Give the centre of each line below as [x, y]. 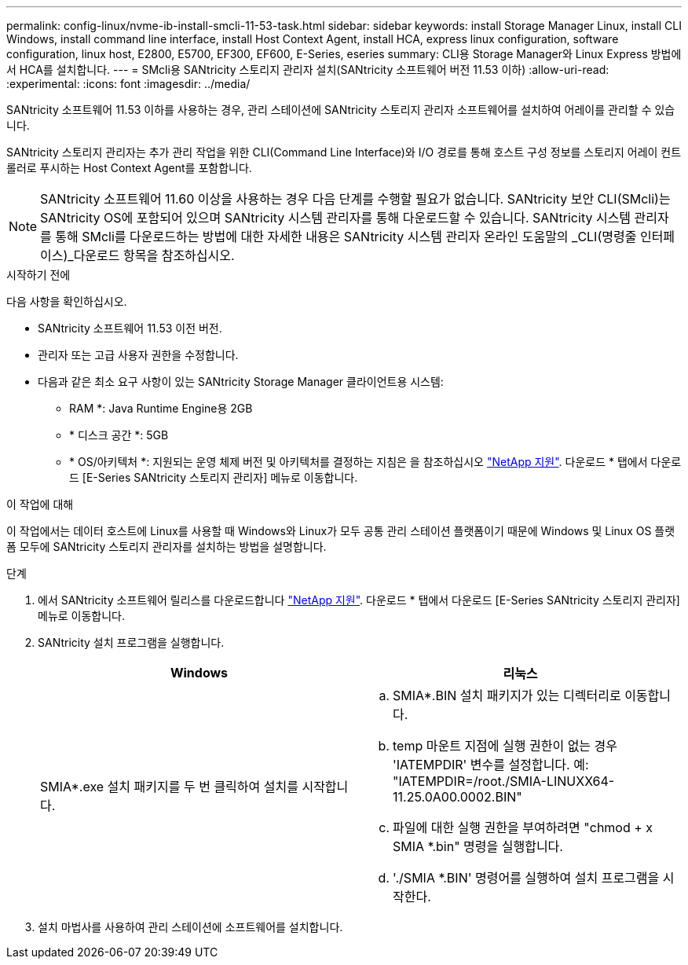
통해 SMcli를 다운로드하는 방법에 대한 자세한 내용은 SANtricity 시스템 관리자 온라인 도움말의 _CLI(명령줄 [346, 237]
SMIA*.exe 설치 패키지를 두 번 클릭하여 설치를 [169, 787]
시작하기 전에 [38, 275]
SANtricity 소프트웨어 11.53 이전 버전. [130, 328]
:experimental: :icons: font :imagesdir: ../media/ [128, 84]
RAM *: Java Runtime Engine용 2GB [161, 408]
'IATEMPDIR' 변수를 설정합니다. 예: [491, 765]
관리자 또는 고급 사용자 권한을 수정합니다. [138, 355]
